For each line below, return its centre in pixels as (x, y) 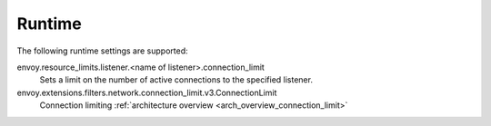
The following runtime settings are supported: (102, 51)
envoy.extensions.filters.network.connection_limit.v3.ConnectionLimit (147, 92)
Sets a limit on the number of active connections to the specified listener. (176, 80)
